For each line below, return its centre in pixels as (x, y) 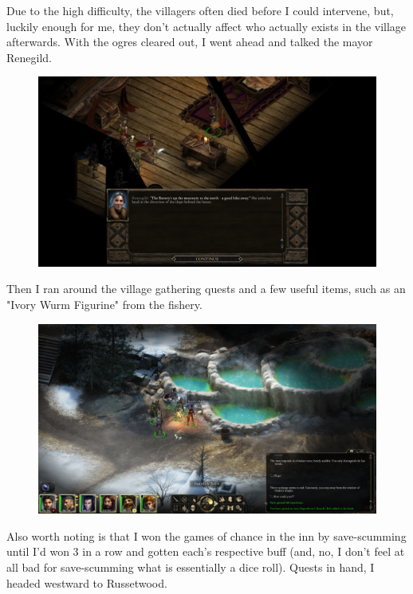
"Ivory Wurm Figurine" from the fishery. (104, 305)
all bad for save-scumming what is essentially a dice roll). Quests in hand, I (191, 567)
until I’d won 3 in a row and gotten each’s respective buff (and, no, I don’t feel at (206, 551)
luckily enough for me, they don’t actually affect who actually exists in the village (206, 26)
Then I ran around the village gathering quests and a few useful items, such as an (206, 289)
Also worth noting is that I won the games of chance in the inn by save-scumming (206, 535)
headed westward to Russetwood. (87, 582)
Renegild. (29, 57)
